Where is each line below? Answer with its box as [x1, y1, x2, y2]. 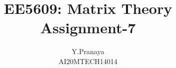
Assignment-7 [40, 17, 136, 38]
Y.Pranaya [71, 46, 104, 57]
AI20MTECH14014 [58, 56, 117, 66]
